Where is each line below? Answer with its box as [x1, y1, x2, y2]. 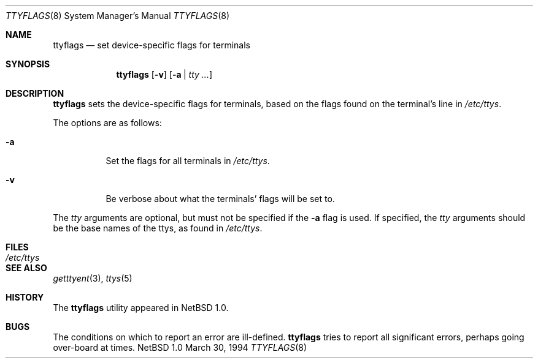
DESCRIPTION [6, 88, 64, 99]
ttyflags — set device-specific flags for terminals [53, 40, 250, 50]
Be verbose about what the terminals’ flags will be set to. [106, 193, 335, 204]
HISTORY [6, 292, 44, 302]
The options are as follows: [53, 118, 162, 128]
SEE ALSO [6, 263, 47, 273]
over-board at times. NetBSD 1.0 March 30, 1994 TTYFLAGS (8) [53, 342, 307, 353]
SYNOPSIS [6, 59, 50, 69]
